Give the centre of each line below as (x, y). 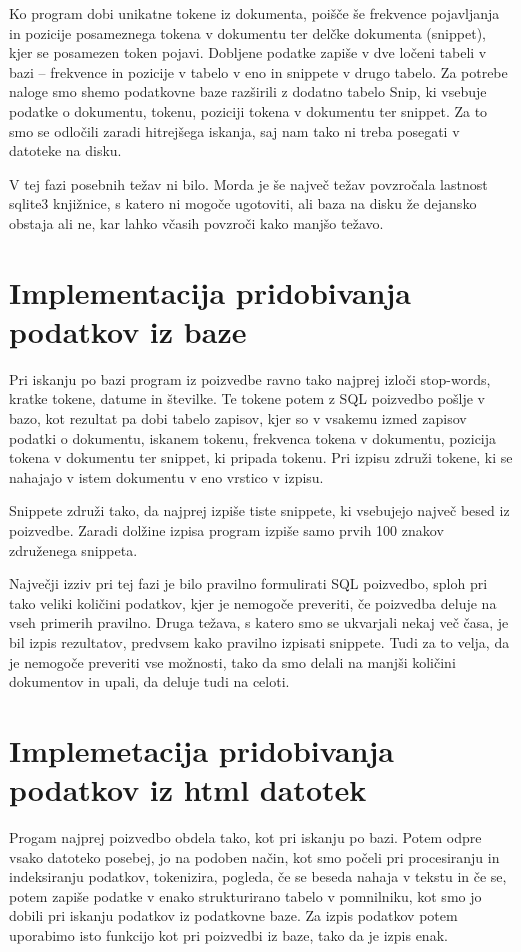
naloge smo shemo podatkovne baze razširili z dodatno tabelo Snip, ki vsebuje (248, 91)
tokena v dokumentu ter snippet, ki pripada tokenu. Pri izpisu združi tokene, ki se (261, 457)
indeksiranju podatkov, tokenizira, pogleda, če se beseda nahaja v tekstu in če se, (258, 876)
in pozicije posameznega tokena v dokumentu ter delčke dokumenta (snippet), (247, 32)
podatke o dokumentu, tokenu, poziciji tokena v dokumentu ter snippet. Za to (248, 110)
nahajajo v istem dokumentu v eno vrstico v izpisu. (166, 476)
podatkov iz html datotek (188, 789)
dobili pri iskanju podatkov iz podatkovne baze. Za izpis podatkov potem (233, 915)
